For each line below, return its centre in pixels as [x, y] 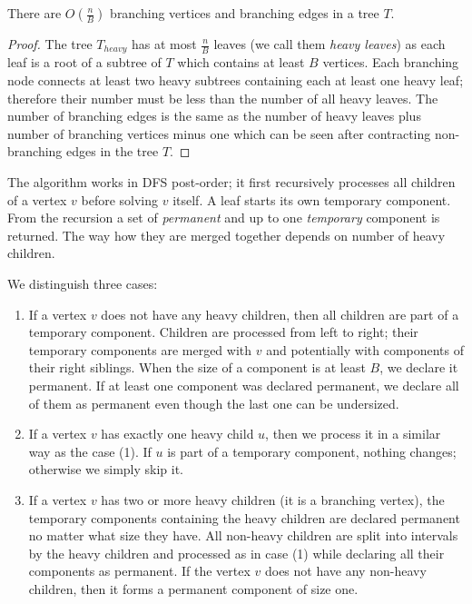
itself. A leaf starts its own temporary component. [312, 199]
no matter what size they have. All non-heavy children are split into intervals [243, 535]
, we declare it [419, 367]
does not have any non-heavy [345, 571]
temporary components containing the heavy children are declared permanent [244, 517]
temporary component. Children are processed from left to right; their [223, 332]
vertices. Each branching [391, 62]
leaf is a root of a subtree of [84, 62]
